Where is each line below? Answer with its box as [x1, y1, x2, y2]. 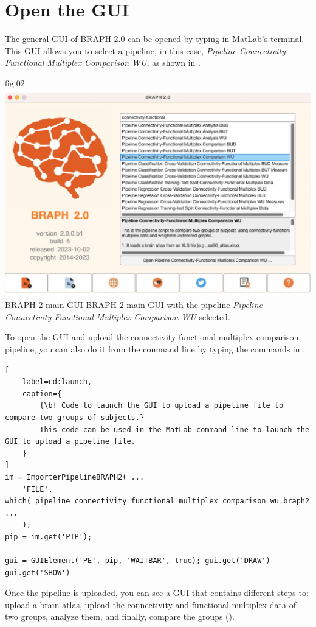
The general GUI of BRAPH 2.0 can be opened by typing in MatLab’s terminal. [5, 32, 304, 45]
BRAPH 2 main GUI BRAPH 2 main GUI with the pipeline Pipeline [5, 298, 263, 311]
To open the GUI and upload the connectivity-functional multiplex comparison [5, 331, 299, 343]
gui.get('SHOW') [5, 568, 70, 577]
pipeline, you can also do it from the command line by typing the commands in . [5, 342, 306, 355]
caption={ [22, 389, 62, 398]
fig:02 [5, 76, 25, 89]
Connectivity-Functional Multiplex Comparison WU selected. [5, 310, 230, 323]
